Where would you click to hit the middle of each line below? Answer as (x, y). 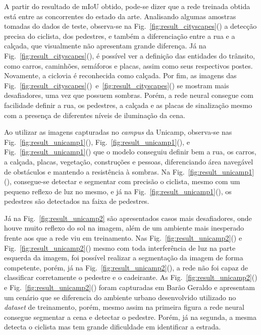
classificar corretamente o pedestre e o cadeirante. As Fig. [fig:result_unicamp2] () (131, 277)
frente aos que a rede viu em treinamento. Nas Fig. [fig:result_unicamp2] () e (123, 238)
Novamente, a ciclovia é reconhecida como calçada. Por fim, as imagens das (120, 75)
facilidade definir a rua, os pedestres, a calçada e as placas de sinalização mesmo (128, 105)
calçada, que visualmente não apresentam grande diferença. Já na (105, 46)
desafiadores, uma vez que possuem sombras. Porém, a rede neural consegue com (129, 95)
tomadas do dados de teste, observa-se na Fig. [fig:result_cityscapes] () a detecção (130, 26)
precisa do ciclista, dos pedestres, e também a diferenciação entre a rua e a (120, 36)
